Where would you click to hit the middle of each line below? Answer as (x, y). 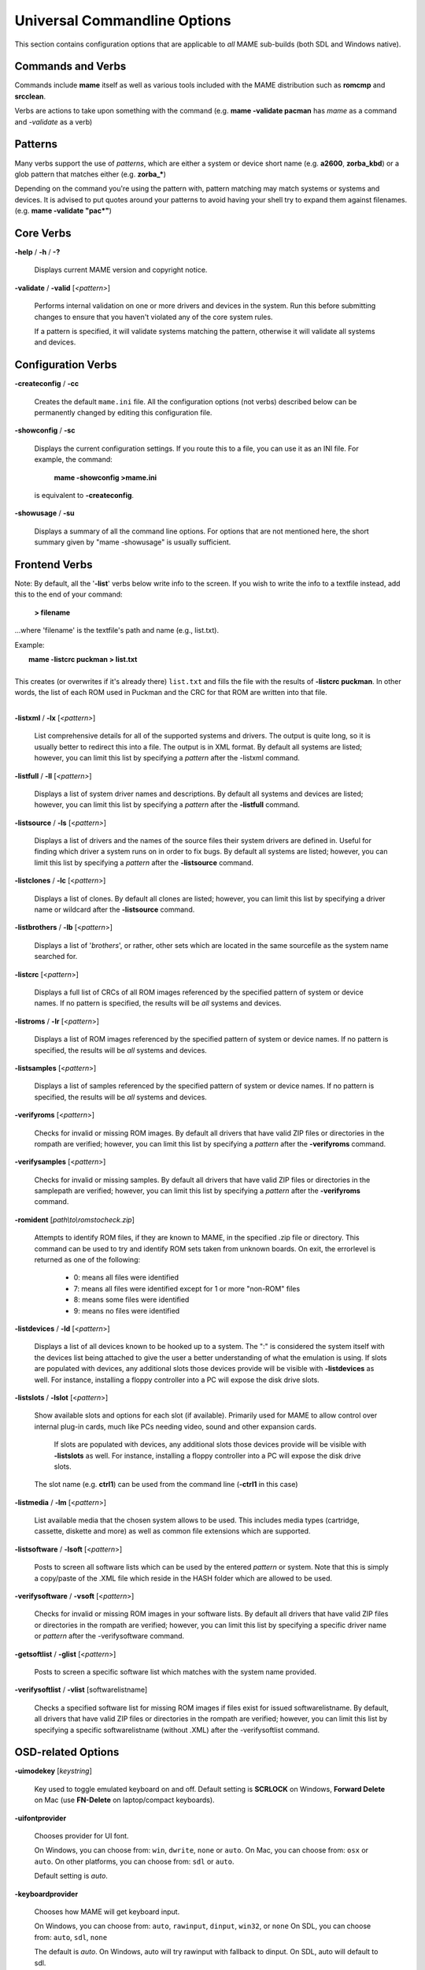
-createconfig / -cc (46, 384)
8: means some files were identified (131, 1299)
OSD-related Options (67, 1752)
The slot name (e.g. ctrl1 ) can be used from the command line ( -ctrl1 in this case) (166, 1485)
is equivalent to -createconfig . (84, 495)
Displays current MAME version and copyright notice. (121, 270)
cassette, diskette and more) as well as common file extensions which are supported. (172, 1531)
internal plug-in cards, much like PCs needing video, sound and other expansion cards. (176, 1426)
